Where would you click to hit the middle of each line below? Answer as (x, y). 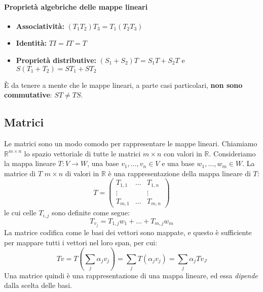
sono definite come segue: (91, 213)
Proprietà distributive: (56, 60)
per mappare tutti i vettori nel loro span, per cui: (81, 242)
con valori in (183, 153)
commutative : (28, 95)
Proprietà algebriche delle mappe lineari (76, 6)
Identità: (31, 43)
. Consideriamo (232, 153)
